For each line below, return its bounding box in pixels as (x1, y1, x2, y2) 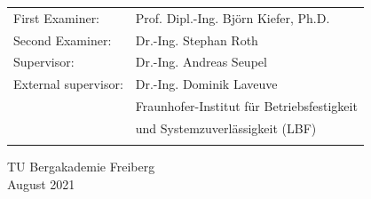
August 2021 (7, 174, 75, 193)
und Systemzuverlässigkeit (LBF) (135, 118, 317, 137)
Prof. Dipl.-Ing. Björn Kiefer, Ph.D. (135, 8, 330, 27)
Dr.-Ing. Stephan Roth (135, 30, 258, 49)
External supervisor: (13, 75, 123, 93)
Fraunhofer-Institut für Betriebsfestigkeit (135, 97, 358, 115)
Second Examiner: (13, 30, 112, 49)
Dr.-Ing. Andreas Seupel (135, 52, 267, 71)
